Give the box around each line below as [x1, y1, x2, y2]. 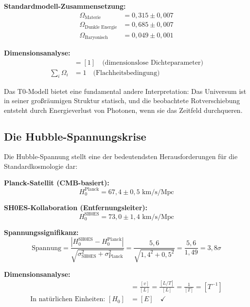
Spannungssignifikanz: [4, 227, 79, 237]
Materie [85, 15, 101, 20]
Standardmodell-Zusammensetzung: [4, 1, 126, 11]
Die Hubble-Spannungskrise [4, 128, 146, 144]
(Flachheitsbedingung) [93, 69, 160, 76]
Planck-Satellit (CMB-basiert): [4, 177, 109, 187]
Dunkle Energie [85, 24, 117, 30]
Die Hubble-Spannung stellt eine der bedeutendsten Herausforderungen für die [4, 151, 238, 162]
